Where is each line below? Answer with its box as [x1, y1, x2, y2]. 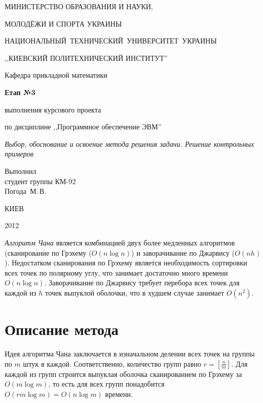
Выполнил [5, 165, 37, 176]
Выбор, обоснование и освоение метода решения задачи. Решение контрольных [5, 138, 254, 149]
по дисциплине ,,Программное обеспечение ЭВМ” [5, 121, 162, 132]
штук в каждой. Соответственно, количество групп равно [23, 358, 202, 369]
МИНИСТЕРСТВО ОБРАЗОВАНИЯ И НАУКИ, [5, 1, 154, 11]
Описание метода [5, 319, 119, 340]
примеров [5, 148, 34, 159]
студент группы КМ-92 [5, 175, 76, 186]
